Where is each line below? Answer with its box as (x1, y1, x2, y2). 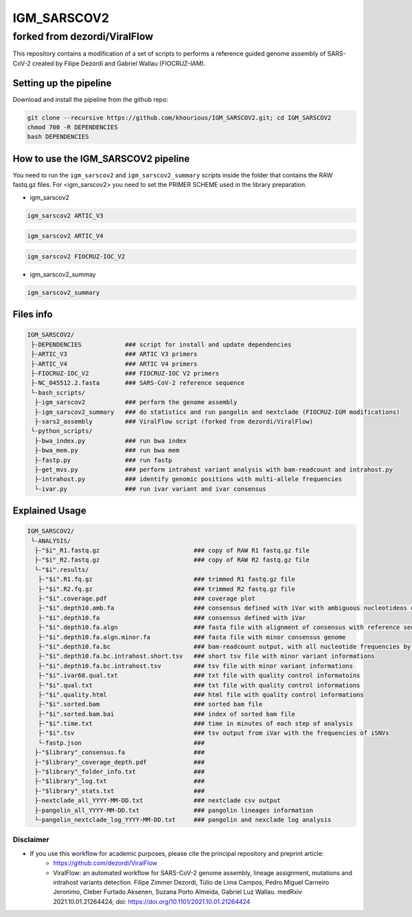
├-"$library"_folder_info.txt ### (34, 768, 205, 776)
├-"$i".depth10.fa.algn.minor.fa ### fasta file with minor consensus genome (38, 633, 346, 641)
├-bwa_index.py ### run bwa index (34, 437, 187, 445)
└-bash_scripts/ (31, 388, 86, 397)
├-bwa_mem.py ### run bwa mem (34, 447, 180, 454)
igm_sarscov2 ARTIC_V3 (27, 212, 104, 219)
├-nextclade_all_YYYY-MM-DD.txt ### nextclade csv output (34, 797, 281, 804)
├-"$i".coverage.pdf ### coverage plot (38, 595, 255, 603)
